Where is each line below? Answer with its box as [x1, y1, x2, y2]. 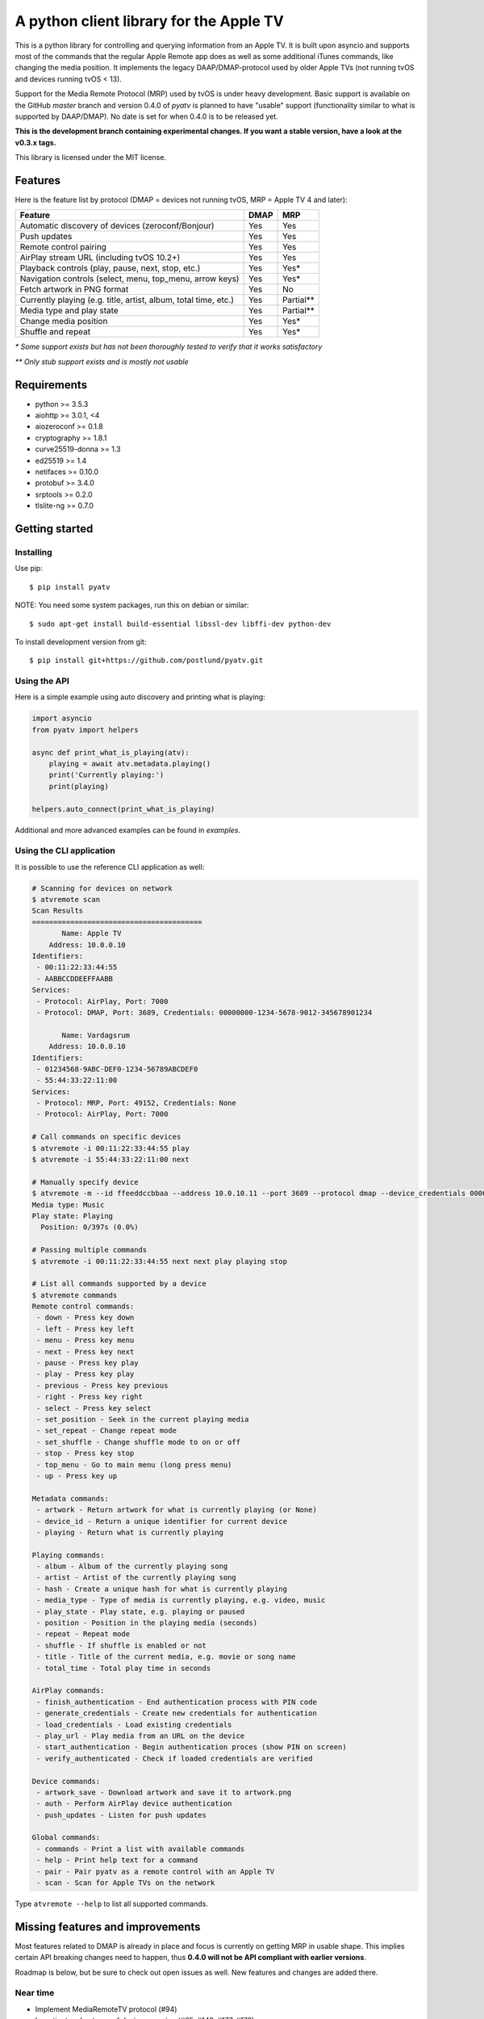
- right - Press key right [36, 1392, 143, 1401]
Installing [15, 546, 52, 557]
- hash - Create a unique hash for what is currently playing [36, 1584, 288, 1593]
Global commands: [31, 1833, 101, 1842]
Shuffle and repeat [19, 326, 91, 338]
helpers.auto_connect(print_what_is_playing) [31, 804, 215, 813]
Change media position [19, 316, 108, 327]
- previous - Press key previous [36, 1381, 169, 1390]
